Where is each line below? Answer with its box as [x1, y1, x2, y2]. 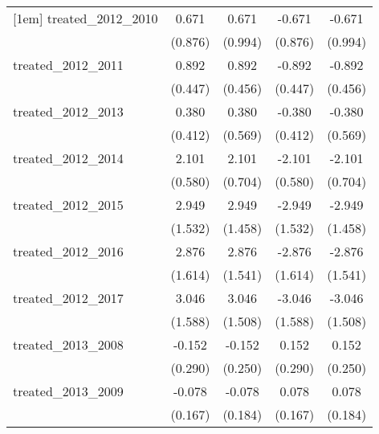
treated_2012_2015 [13, 195, 124, 214]
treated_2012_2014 [13, 149, 124, 167]
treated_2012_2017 [13, 289, 124, 307]
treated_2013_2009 [13, 382, 124, 400]
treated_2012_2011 [13, 55, 124, 74]
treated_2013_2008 [13, 335, 124, 354]
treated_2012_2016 [13, 242, 124, 260]
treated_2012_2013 [13, 102, 124, 121]
